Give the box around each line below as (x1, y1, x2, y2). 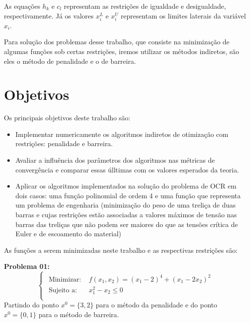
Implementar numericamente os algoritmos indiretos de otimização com (15, 129, 229, 139)
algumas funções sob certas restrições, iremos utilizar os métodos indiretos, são (4, 46, 239, 56)
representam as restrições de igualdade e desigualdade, (64, 1, 226, 11)
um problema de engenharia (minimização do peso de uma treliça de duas (15, 200, 236, 210)
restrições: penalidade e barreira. (15, 138, 113, 149)
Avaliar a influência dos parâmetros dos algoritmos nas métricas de (15, 155, 215, 165)
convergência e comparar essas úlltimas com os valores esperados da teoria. (15, 164, 239, 174)
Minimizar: (48, 276, 81, 283)
